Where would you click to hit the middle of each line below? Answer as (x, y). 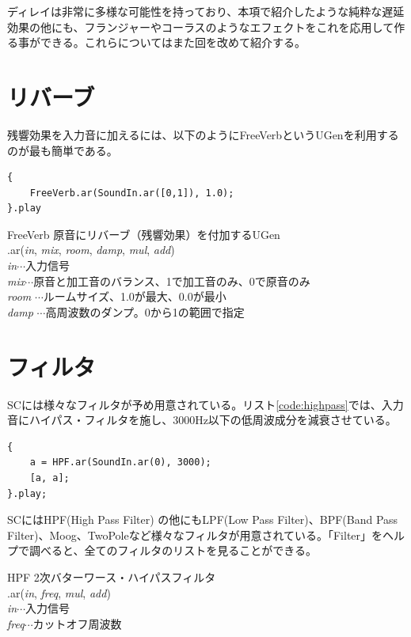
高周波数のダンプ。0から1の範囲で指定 (145, 311)
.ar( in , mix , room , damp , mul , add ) (91, 250)
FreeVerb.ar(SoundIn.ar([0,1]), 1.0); (132, 193)
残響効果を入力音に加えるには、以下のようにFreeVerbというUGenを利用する (203, 134)
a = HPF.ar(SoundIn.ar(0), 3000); (120, 463)
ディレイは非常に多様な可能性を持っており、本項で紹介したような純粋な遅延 (206, 11)
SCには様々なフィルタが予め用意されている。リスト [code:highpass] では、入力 (205, 404)
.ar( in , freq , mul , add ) (59, 592)
